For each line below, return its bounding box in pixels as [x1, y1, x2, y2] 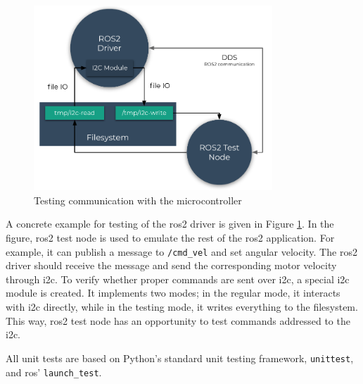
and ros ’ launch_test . [6, 364, 102, 379]
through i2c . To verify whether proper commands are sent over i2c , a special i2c [6, 271, 350, 286]
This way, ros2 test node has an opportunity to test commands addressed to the [6, 313, 350, 328]
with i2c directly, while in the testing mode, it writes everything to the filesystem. [6, 299, 358, 314]
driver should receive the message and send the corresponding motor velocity [6, 258, 337, 273]
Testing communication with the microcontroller [34, 192, 242, 207]
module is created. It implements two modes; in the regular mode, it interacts [6, 285, 340, 300]
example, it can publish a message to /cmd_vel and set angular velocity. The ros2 [6, 244, 357, 259]
